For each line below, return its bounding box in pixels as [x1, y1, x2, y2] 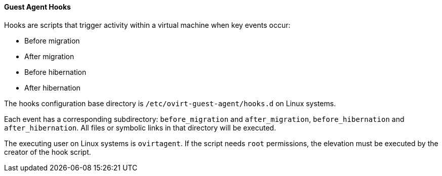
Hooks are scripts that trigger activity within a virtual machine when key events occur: [4, 20, 291, 29]
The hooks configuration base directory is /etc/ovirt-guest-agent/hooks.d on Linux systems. [4, 99, 336, 108]
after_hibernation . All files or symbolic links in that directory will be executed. [4, 123, 276, 132]
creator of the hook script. [4, 147, 91, 156]
